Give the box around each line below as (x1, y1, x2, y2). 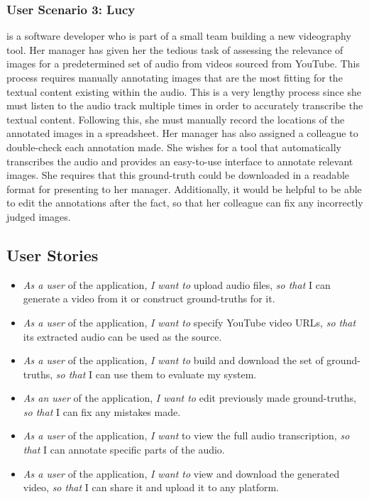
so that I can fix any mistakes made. (23, 404, 181, 419)
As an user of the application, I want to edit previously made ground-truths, (23, 390, 356, 405)
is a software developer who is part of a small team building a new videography (6, 28, 351, 43)
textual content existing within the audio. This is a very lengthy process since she (6, 84, 361, 99)
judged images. (6, 209, 71, 224)
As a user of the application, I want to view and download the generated (23, 466, 340, 481)
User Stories (6, 243, 99, 265)
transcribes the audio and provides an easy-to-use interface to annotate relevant (6, 153, 353, 168)
